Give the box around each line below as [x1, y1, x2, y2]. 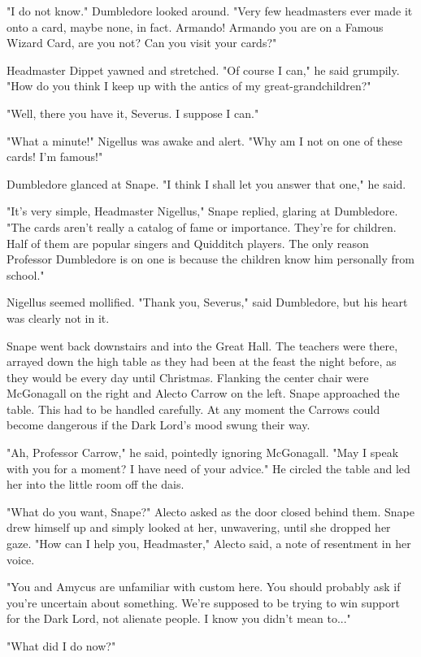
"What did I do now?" [7, 637, 116, 654]
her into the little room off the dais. [7, 476, 184, 493]
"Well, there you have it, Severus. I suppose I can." [7, 104, 259, 121]
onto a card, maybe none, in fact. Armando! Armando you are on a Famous [7, 18, 384, 35]
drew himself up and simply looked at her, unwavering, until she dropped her [7, 519, 391, 536]
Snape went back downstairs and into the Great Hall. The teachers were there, [7, 337, 398, 354]
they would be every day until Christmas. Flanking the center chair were [7, 368, 369, 385]
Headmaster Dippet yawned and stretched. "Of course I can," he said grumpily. [7, 61, 400, 78]
